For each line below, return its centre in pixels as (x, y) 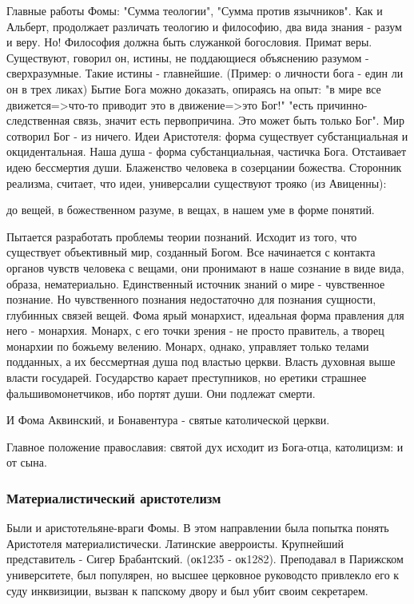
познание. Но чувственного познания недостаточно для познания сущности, (191, 299)
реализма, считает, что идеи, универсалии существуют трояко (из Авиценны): (197, 183)
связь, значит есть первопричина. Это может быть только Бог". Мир (239, 120)
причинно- (342, 104)
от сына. (27, 462)
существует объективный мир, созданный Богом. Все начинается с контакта (191, 252)
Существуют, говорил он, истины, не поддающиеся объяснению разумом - (188, 57)
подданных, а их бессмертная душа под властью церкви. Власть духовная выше (201, 362)
